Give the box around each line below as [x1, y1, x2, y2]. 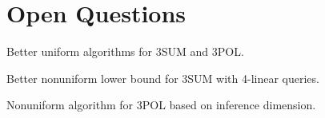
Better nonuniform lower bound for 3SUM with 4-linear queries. [6, 69, 319, 86]
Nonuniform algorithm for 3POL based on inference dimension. [6, 96, 316, 113]
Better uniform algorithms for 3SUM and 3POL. [6, 43, 244, 60]
